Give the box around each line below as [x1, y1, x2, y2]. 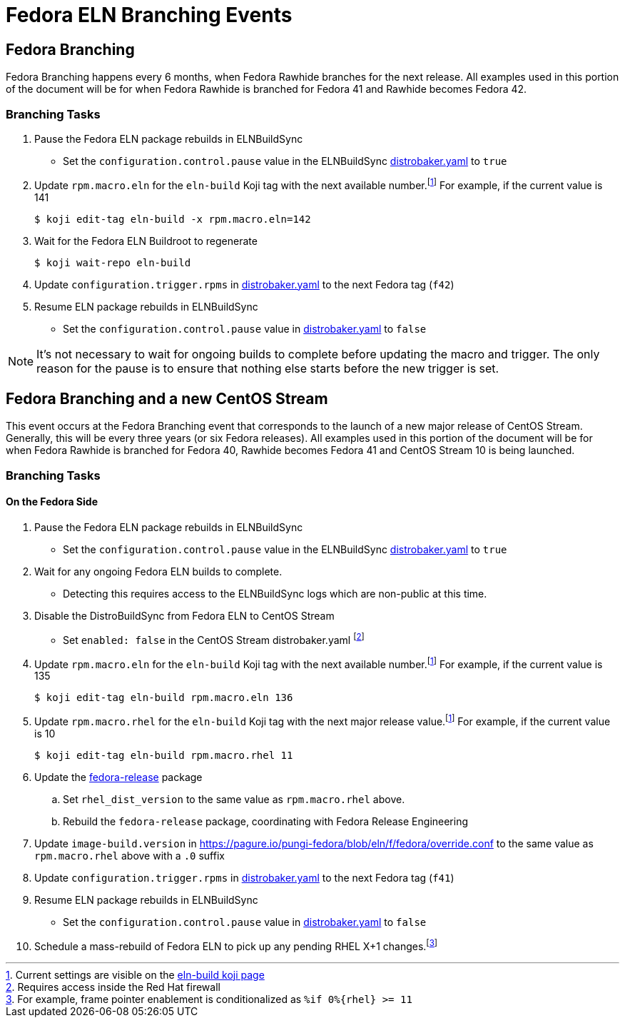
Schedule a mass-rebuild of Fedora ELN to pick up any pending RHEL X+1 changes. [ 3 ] [34, 937, 438, 952]
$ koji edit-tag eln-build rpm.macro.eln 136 [34, 692, 293, 704]
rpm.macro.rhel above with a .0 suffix [34, 849, 225, 862]
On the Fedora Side [6, 495, 98, 508]
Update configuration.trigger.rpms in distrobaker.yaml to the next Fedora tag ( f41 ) [34, 871, 454, 884]
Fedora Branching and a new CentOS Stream [6, 390, 328, 408]
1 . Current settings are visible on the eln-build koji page [6, 968, 265, 981]
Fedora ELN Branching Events [6, 3, 293, 27]
